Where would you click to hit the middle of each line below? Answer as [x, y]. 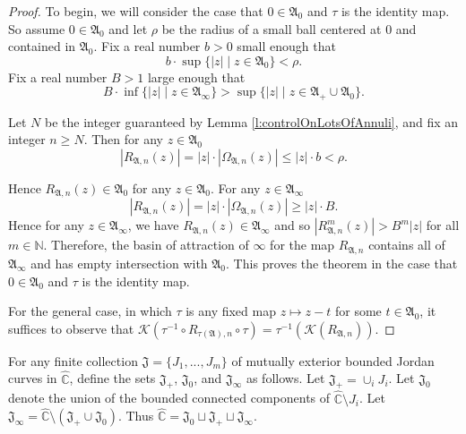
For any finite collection [73, 360]
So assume [37, 28]
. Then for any [123, 139]
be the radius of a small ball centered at [272, 28]
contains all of [407, 245]
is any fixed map [231, 311]
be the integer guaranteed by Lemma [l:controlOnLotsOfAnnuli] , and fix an [251, 121]
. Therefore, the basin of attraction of [146, 245]
